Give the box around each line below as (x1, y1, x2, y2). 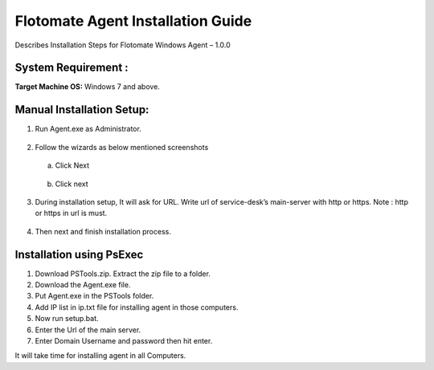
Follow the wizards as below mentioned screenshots (35, 142, 209, 152)
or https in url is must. (35, 209, 108, 218)
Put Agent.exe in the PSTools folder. (35, 291, 154, 301)
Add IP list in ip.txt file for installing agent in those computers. (35, 302, 239, 312)
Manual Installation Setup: (14, 103, 149, 116)
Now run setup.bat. (35, 314, 100, 323)
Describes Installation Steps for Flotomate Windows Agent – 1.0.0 (14, 40, 231, 50)
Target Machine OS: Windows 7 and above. (14, 82, 161, 91)
